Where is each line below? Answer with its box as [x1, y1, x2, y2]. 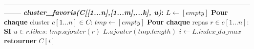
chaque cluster [4, 16, 50, 26]
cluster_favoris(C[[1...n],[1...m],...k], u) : [23, 7, 164, 17]
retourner [4, 35, 37, 45]
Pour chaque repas [147, 16, 208, 26]
